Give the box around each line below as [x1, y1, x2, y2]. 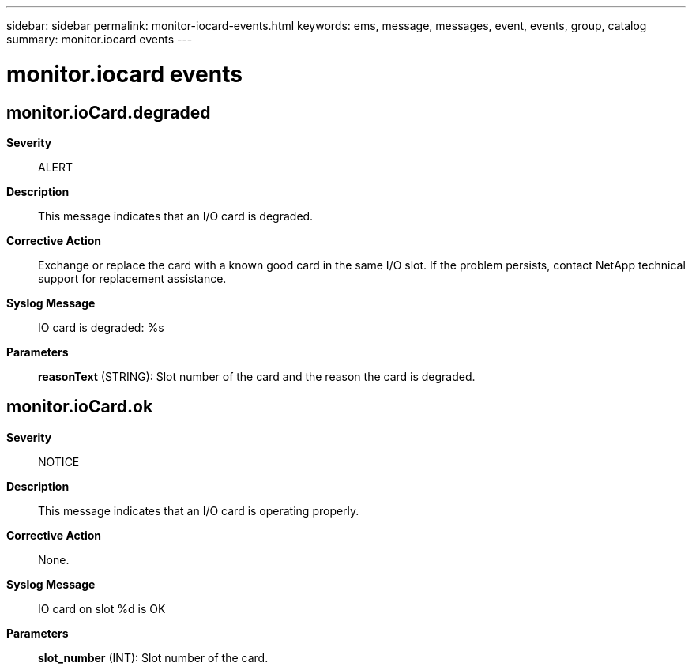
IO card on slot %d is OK [38, 601, 166, 615]
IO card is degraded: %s [38, 320, 164, 334]
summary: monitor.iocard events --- [6, 32, 193, 46]
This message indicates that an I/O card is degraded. [38, 209, 314, 223]
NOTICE [38, 454, 80, 469]
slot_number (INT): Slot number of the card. [38, 650, 269, 664]
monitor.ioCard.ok [6, 397, 153, 417]
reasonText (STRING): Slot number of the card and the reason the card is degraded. [38, 369, 476, 383]
